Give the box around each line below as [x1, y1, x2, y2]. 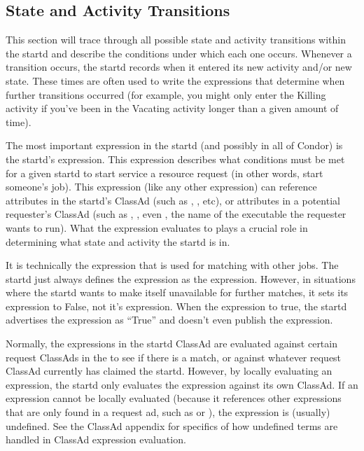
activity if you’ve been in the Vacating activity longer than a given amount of [6, 101, 339, 116]
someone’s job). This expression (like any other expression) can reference [6, 179, 317, 194]
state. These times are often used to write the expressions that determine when [6, 73, 345, 88]
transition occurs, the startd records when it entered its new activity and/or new [6, 60, 352, 74]
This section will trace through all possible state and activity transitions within [6, 32, 346, 47]
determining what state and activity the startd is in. [6, 234, 230, 249]
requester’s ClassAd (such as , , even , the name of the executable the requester [6, 207, 346, 221]
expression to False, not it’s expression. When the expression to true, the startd [6, 298, 347, 313]
